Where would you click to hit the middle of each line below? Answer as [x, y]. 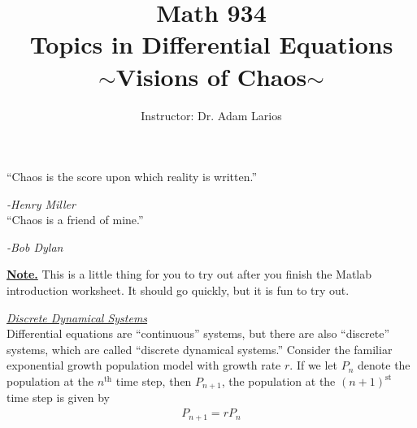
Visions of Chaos [211, 76]
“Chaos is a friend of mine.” [75, 220]
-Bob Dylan [35, 246]
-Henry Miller [41, 203]
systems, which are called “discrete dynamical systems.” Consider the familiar [200, 349]
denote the [384, 365]
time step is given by [58, 398]
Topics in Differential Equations [211, 44]
